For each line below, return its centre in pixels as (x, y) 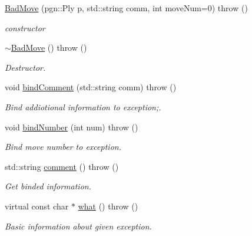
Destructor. (25, 67)
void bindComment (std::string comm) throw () (91, 87)
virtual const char (37, 206)
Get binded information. (48, 186)
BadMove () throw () (49, 47)
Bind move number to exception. (63, 147)
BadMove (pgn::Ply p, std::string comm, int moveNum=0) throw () (126, 8)
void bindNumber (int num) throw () (72, 127)
